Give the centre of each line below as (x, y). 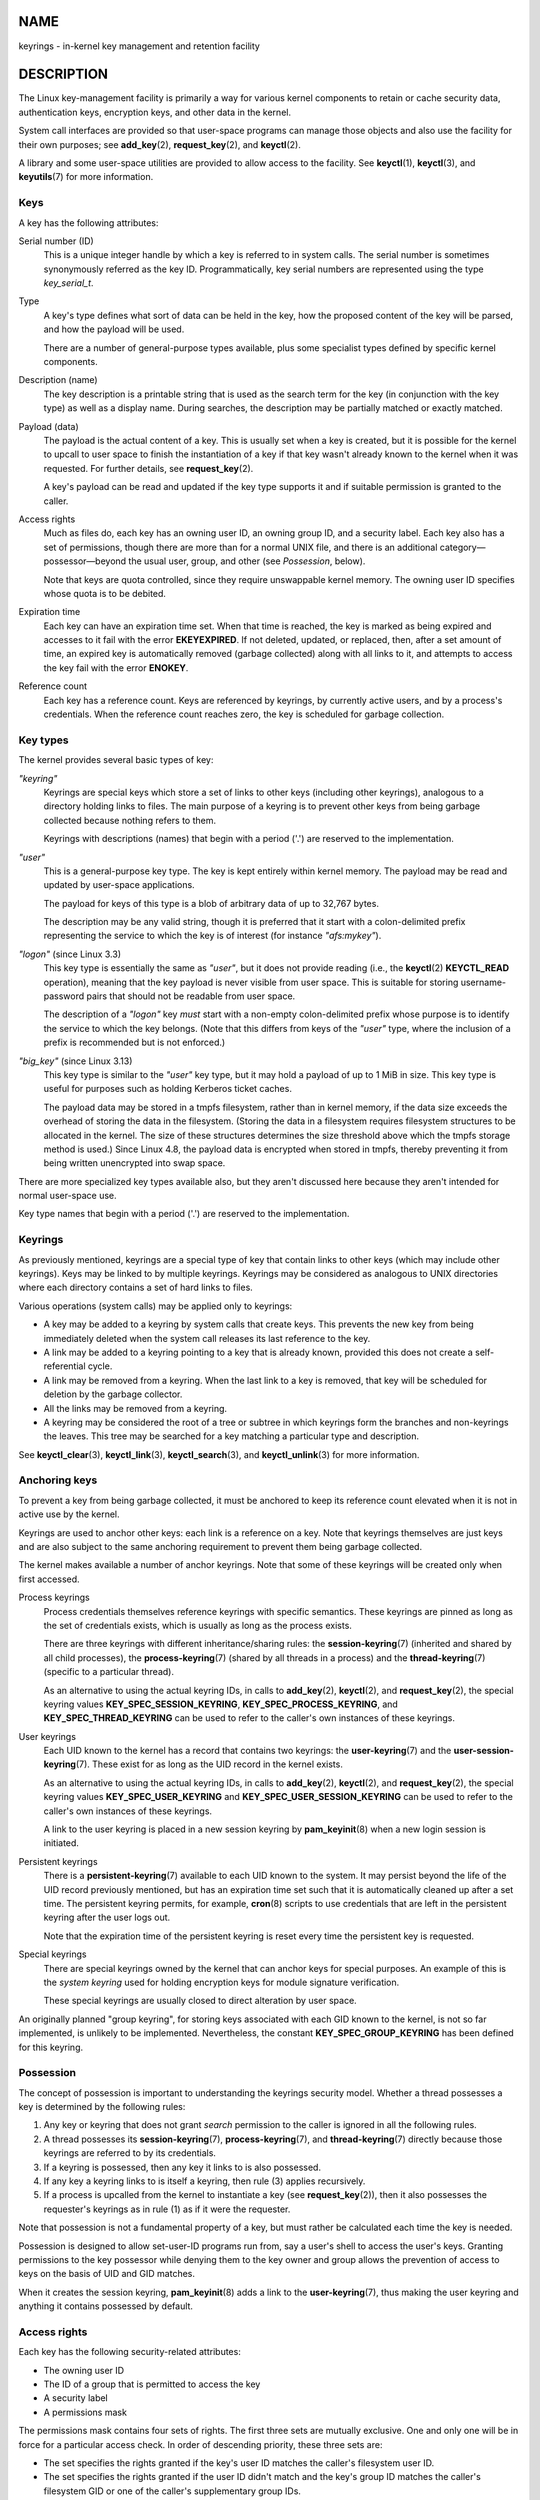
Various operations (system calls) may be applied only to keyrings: (155, 1306)
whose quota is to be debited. (105, 593)
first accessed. (49, 1579)
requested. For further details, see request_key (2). (148, 468)
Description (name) (58, 380)
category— (462, 547)
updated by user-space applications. (119, 885)
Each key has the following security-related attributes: (130, 2352)
